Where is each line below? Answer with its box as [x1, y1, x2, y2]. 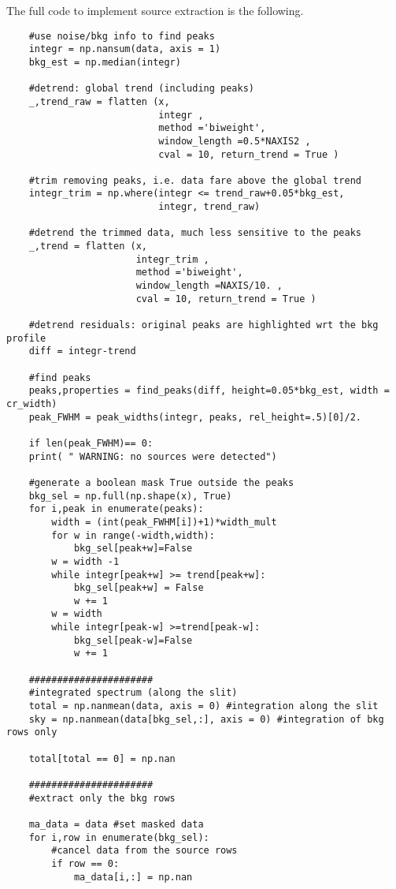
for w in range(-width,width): [51, 529, 215, 541]
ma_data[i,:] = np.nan [73, 871, 193, 883]
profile [6, 332, 46, 344]
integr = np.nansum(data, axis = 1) [28, 43, 221, 55]
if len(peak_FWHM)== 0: [28, 437, 154, 449]
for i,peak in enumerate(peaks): [28, 503, 204, 515]
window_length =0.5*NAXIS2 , [158, 135, 311, 147]
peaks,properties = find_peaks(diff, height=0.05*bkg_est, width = [28, 385, 390, 397]
